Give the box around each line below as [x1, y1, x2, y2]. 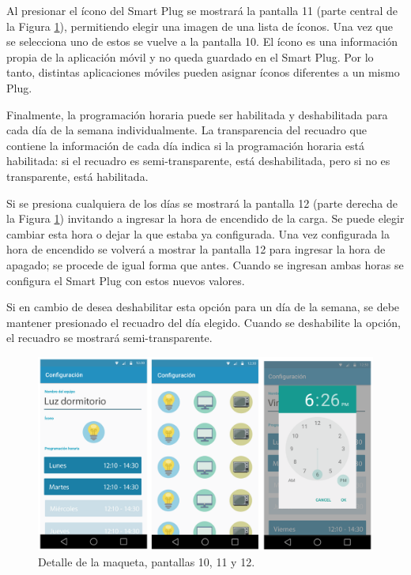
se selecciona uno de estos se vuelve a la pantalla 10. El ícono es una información [6, 33, 398, 50]
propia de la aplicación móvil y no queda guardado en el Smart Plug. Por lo [6, 48, 374, 65]
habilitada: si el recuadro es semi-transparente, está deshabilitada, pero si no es [6, 152, 390, 169]
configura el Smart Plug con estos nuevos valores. [6, 272, 245, 288]
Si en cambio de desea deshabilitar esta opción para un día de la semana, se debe [6, 299, 400, 315]
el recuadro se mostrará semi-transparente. [6, 329, 213, 346]
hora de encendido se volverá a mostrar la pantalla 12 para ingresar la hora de [6, 241, 386, 257]
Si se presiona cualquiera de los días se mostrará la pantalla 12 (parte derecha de [6, 194, 398, 211]
